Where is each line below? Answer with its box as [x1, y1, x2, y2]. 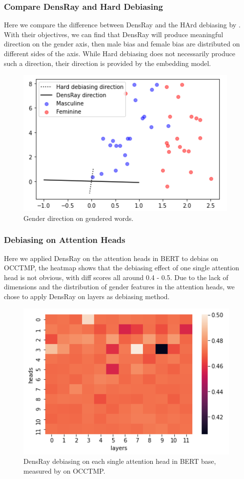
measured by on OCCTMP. [23, 465, 105, 476]
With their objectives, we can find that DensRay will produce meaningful [4, 29, 224, 39]
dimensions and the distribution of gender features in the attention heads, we [4, 282, 235, 292]
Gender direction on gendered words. [23, 213, 134, 223]
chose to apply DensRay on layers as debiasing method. [4, 291, 170, 301]
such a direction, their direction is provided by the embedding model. [4, 58, 211, 68]
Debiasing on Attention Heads [4, 234, 125, 246]
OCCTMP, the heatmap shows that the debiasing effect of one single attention [4, 262, 239, 273]
